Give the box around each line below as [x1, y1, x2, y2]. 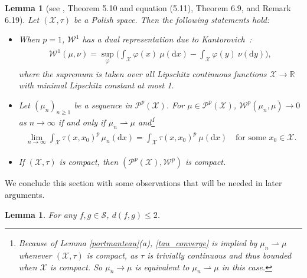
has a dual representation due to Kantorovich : [82, 33, 252, 45]
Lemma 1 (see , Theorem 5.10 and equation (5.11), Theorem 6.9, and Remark [5, 2, 291, 14]
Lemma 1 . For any [5, 208, 77, 220]
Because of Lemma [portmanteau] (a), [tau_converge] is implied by [18, 237, 257, 249]
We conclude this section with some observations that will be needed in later [5, 177, 282, 189]
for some [236, 133, 266, 142]
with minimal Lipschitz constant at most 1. [18, 79, 174, 91]
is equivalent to [135, 260, 190, 273]
